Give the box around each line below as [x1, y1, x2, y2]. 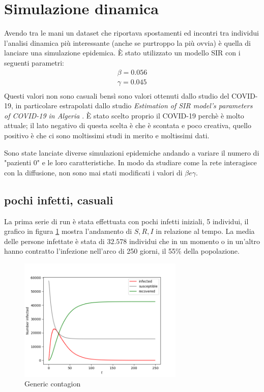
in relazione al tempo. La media [156, 226, 255, 236]
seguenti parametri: [4, 57, 64, 68]
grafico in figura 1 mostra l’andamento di [4, 226, 132, 236]
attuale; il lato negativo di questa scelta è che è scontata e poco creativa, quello [4, 120, 251, 131]
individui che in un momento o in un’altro [129, 235, 260, 246]
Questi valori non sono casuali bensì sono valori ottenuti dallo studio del [4, 90, 229, 101]
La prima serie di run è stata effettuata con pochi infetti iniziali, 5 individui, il [4, 216, 249, 226]
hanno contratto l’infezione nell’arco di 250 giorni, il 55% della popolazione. [4, 246, 240, 256]
